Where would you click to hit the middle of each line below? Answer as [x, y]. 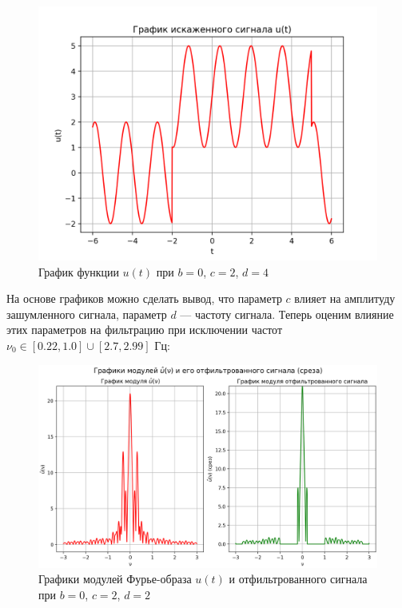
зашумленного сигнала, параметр [87, 314]
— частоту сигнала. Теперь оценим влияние [287, 314]
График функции [79, 271]
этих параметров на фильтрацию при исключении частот [145, 330]
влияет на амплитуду [345, 298]
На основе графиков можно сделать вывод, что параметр [144, 298]
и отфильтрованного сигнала [298, 579]
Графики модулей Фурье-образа [115, 579]
